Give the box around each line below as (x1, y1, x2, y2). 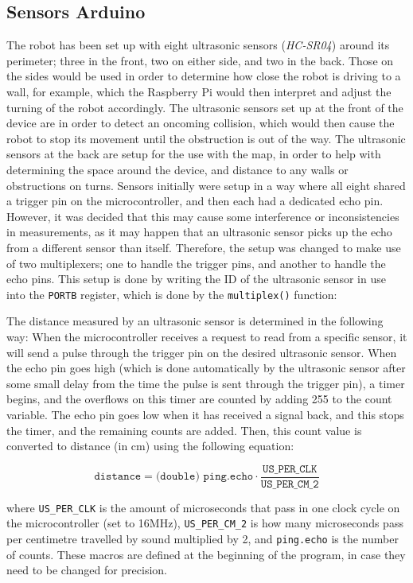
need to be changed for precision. (6, 562, 167, 578)
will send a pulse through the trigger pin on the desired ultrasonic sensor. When (6, 344, 397, 360)
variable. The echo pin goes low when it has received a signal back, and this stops (6, 406, 404, 422)
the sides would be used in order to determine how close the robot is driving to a (6, 68, 401, 84)
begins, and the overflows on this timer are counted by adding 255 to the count (6, 391, 392, 407)
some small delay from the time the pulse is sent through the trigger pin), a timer (6, 375, 405, 391)
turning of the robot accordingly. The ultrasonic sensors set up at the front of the (6, 99, 403, 115)
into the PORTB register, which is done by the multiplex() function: (6, 286, 337, 302)
